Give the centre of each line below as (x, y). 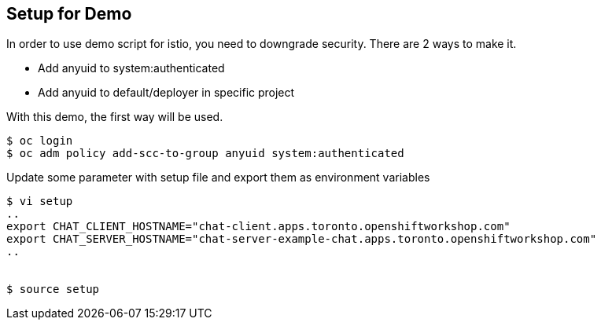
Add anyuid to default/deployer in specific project (166, 93)
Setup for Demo (69, 14)
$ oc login (40, 141)
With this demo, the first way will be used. (115, 117)
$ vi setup (40, 201)
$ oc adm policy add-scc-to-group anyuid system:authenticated (205, 154)
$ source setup (53, 289)
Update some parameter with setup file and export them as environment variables (218, 178)
